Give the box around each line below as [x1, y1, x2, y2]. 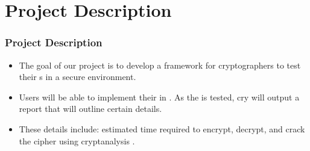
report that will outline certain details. [19, 102, 162, 115]
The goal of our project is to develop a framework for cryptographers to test [19, 58, 301, 71]
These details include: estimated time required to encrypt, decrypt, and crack [19, 122, 305, 135]
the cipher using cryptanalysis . [19, 134, 135, 147]
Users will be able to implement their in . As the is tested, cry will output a [19, 90, 300, 103]
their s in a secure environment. [19, 70, 136, 83]
